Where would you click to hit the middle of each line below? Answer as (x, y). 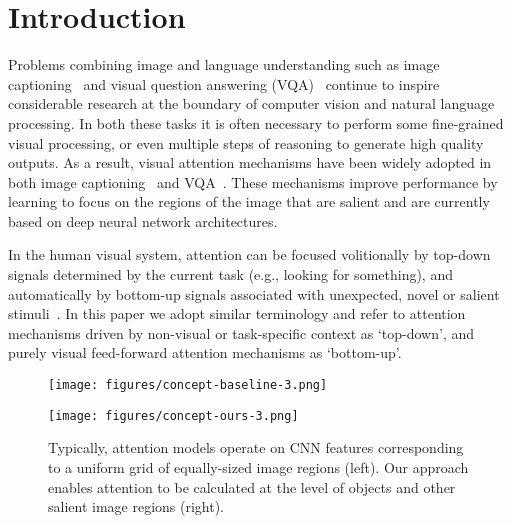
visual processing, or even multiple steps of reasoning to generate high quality (246, 142)
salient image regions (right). (136, 506)
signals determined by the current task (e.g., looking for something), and (230, 274)
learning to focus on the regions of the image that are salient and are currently (249, 201)
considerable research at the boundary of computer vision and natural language (251, 103)
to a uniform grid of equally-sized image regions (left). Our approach (258, 466)
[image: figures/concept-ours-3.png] (173, 415)
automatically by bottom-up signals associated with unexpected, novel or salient (254, 293)
